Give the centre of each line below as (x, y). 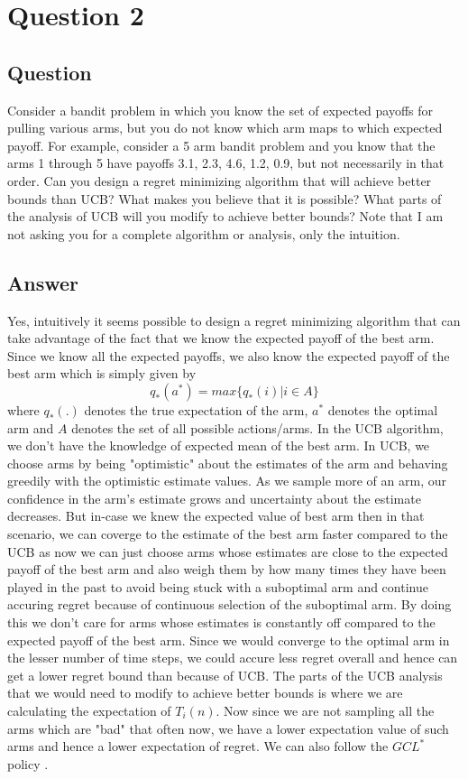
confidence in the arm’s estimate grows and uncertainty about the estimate (214, 498)
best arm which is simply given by (102, 373)
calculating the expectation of (89, 710)
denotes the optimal (383, 409)
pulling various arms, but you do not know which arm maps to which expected (225, 128)
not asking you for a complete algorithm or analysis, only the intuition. (204, 233)
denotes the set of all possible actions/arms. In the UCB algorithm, (257, 427)
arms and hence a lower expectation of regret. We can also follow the (198, 746)
